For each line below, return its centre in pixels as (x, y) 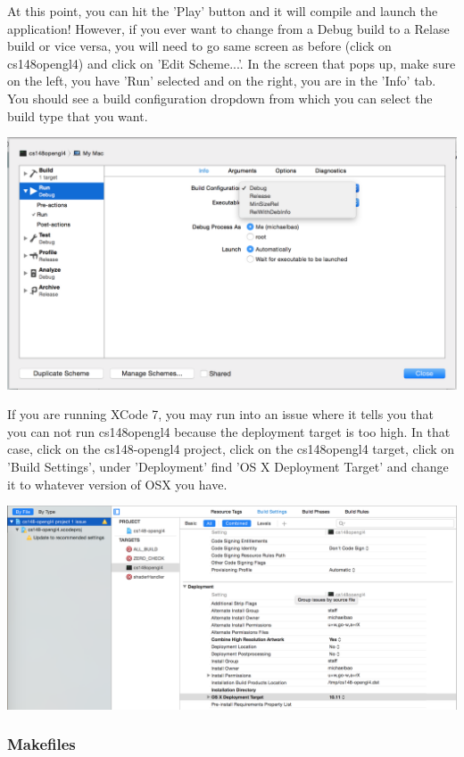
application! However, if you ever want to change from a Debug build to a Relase (228, 28)
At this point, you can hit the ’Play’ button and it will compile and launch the (223, 11)
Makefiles (41, 744)
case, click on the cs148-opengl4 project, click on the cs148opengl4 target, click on (231, 449)
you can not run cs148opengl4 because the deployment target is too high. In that (229, 431)
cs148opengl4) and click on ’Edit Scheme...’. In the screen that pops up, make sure (232, 63)
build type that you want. (78, 115)
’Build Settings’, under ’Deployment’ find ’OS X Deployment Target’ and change (228, 467)
